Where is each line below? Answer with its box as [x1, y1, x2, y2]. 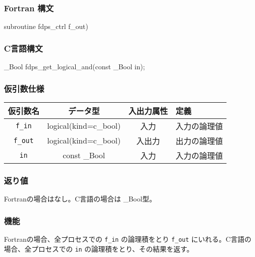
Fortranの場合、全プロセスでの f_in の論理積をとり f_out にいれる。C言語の [4, 233, 252, 244]
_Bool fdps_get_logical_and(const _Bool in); [4, 61, 145, 72]
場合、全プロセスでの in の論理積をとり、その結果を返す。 [4, 243, 194, 254]
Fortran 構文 [4, 1, 54, 14]
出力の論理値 [175, 135, 223, 146]
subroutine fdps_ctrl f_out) [4, 21, 88, 31]
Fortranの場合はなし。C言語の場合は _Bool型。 [4, 194, 156, 204]
